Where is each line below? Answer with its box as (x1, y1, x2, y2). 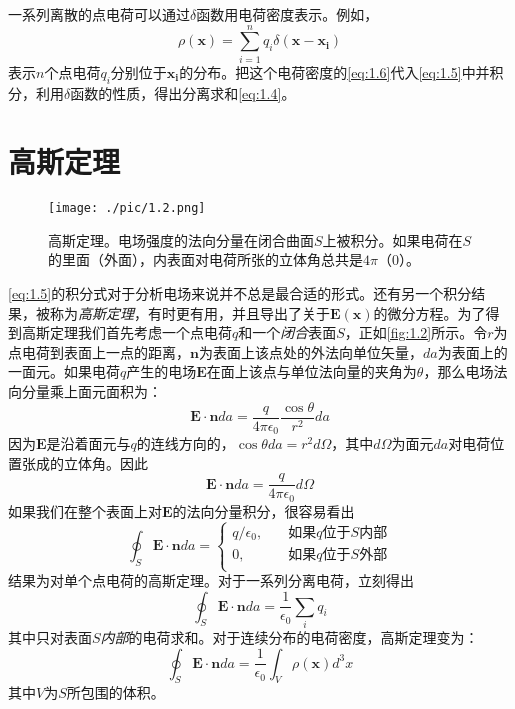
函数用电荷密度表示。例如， (196, 4, 379, 24)
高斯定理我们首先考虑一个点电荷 (21, 322, 232, 343)
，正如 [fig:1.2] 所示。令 (344, 322, 488, 343)
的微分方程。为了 (373, 302, 486, 323)
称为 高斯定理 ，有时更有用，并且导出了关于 (49, 302, 330, 323)
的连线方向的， (136, 433, 235, 454)
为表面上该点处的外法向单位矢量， (198, 341, 423, 362)
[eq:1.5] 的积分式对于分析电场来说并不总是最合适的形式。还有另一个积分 (8, 283, 472, 304)
